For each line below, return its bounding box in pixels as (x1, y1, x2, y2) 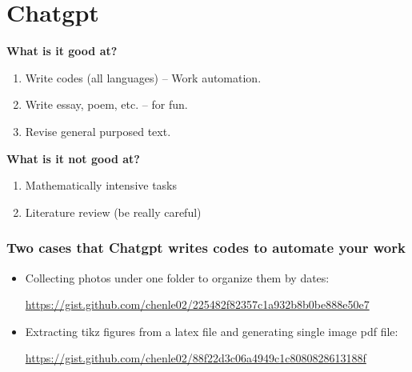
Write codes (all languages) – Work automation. (25, 69, 262, 86)
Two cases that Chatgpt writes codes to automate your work (6, 238, 406, 258)
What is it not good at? (6, 150, 140, 166)
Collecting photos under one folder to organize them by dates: (25, 269, 330, 286)
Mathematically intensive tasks (25, 177, 178, 194)
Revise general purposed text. (25, 122, 171, 139)
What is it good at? (6, 42, 118, 59)
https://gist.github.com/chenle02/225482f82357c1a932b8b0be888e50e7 (25, 296, 370, 313)
